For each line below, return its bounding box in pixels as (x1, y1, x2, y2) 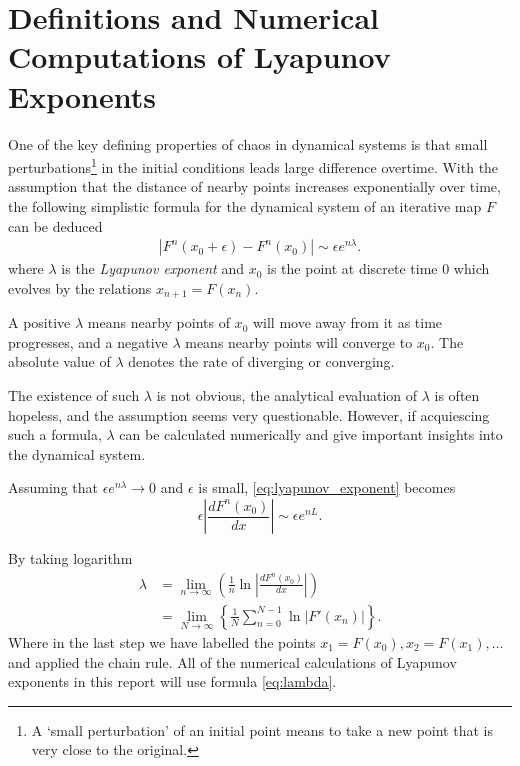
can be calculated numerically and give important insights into (119, 424, 503, 445)
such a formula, (8, 424, 102, 445)
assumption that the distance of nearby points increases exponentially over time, (8, 176, 501, 197)
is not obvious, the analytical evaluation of (156, 385, 418, 406)
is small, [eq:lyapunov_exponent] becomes (198, 477, 456, 498)
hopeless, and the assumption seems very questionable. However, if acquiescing (8, 404, 490, 425)
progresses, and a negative (8, 331, 168, 352)
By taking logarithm (8, 548, 133, 569)
